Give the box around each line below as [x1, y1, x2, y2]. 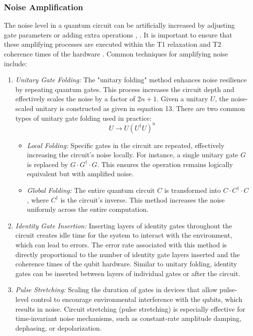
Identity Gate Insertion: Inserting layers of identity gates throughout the [15, 220, 232, 230]
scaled [15, 103, 34, 113]
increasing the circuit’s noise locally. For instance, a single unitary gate [27, 149, 238, 160]
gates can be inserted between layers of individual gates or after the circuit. [15, 268, 240, 278]
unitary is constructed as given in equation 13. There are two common [36, 103, 245, 113]
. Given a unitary [156, 93, 208, 104]
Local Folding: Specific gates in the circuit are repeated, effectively [27, 140, 225, 150]
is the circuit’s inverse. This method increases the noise [60, 194, 225, 205]
